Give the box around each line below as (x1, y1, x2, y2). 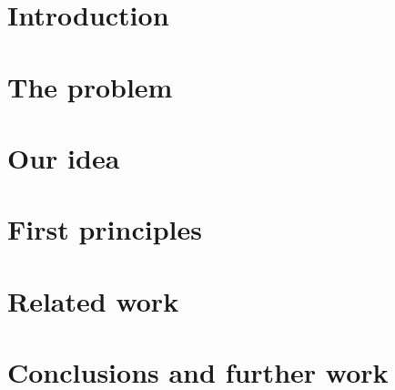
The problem (7, 67, 173, 105)
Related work (7, 282, 179, 319)
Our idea (7, 139, 120, 176)
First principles (7, 210, 202, 248)
